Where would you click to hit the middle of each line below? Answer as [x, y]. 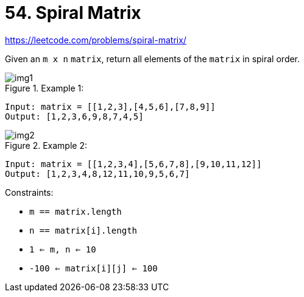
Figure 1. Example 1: [44, 88]
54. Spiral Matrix [73, 13]
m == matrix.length [76, 211]
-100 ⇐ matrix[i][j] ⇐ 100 [94, 268]
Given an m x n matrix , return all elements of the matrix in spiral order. [153, 59]
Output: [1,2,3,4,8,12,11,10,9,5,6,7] [97, 174]
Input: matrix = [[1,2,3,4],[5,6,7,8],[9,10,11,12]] [133, 164]
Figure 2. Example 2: [46, 145]
